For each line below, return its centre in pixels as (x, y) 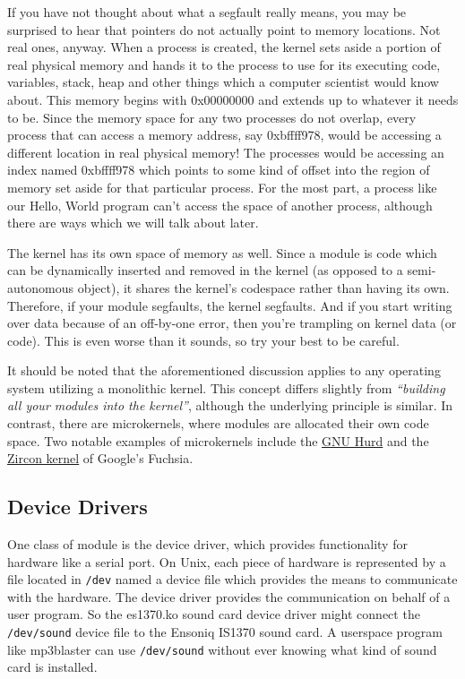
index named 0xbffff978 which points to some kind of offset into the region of (219, 170)
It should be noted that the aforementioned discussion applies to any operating (224, 370)
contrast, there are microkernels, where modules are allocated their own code (218, 423)
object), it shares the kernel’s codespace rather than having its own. (263, 287)
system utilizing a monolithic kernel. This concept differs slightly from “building (226, 387)
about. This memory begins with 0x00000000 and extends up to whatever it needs (233, 99)
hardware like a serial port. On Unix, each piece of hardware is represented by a (227, 561)
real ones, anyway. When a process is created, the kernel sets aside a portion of (224, 47)
